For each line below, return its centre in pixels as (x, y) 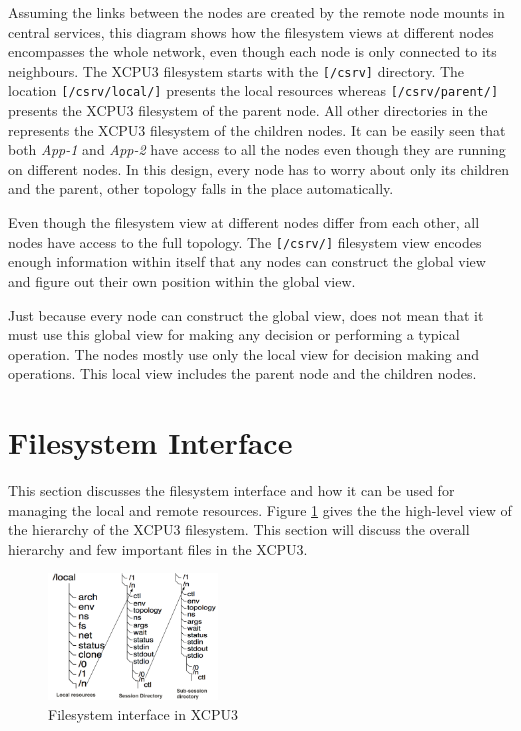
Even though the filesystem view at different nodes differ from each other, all (244, 222)
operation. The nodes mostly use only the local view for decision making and (243, 353)
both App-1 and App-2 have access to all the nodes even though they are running (257, 149)
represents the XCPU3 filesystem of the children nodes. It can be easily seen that (257, 129)
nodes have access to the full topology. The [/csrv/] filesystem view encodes (245, 241)
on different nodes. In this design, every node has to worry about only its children (259, 168)
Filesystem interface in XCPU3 (143, 713)
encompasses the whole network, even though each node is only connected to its (252, 51)
